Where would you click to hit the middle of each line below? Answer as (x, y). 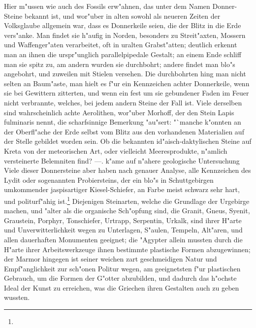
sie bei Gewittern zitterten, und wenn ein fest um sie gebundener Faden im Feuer (127, 93)
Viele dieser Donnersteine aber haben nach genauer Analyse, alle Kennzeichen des (128, 170)
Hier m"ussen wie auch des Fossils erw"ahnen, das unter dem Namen (107, 6)
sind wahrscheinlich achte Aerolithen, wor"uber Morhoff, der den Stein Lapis (119, 112)
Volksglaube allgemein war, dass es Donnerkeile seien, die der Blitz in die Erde (123, 25)
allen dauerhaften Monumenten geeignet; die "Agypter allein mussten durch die (123, 239)
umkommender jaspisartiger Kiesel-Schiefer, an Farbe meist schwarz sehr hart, (122, 189)
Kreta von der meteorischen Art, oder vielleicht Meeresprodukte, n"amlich (116, 150)
